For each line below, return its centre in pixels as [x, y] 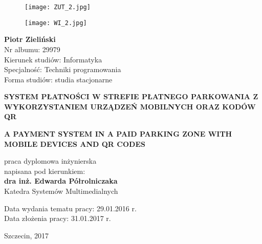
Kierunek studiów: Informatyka [53, 59]
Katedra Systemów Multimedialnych [61, 191]
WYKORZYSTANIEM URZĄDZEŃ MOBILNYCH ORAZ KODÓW [130, 106]
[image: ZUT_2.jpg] [58, 7]
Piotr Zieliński [30, 39]
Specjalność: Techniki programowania [63, 69]
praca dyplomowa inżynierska [50, 161]
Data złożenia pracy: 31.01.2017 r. [58, 218]
